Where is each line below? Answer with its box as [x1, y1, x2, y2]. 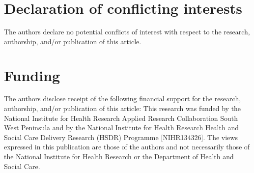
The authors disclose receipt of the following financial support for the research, [4, 93, 241, 104]
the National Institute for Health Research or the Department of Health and [4, 151, 234, 161]
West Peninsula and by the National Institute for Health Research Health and [4, 122, 239, 133]
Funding [4, 65, 60, 85]
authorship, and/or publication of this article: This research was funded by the [4, 103, 241, 114]
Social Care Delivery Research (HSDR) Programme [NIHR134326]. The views [4, 132, 238, 142]
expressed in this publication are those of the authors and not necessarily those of [4, 142, 250, 152]
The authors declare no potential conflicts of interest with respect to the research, [4, 27, 250, 37]
